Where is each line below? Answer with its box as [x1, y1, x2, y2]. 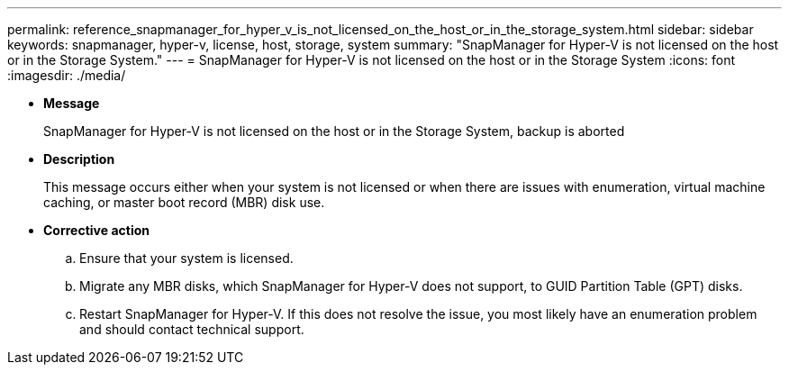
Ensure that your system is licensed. [79, 250, 294, 266]
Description [43, 151, 115, 167]
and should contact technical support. [79, 322, 304, 337]
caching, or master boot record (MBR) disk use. [43, 195, 325, 210]
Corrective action [43, 222, 150, 238]
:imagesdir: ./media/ [7, 68, 126, 83]
